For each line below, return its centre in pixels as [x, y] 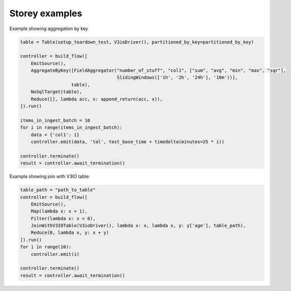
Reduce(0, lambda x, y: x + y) [70, 233]
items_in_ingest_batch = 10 [55, 120]
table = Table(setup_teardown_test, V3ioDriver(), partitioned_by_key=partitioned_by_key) [137, 42]
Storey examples [46, 13]
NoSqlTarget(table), [57, 92]
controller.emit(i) [55, 254]
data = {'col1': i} [55, 135]
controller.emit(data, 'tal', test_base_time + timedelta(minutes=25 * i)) [128, 142]
